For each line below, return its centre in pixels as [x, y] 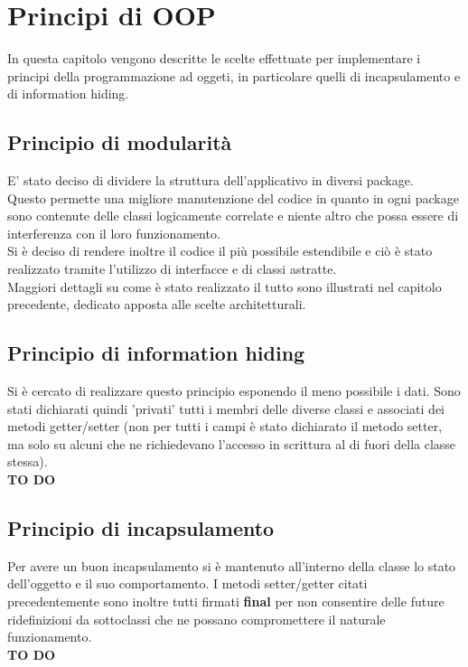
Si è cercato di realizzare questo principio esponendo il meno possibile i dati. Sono [234, 391]
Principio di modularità [120, 142]
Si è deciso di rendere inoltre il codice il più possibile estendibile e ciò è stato [220, 251]
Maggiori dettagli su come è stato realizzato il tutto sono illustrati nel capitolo [225, 286]
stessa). [28, 461]
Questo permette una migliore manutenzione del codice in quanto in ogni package [233, 197]
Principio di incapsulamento [141, 528]
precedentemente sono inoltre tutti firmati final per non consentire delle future [226, 601]
